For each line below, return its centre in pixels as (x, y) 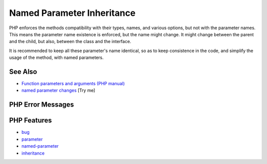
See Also (23, 72)
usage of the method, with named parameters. (56, 57)
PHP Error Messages (42, 105)
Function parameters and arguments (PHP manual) (73, 84)
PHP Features (30, 121)
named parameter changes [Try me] (58, 90)
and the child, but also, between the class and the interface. (70, 42)
